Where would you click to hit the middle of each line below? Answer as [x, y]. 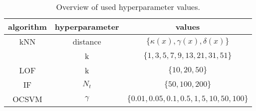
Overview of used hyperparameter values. [128, 7]
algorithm [27, 27]
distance [87, 41]
